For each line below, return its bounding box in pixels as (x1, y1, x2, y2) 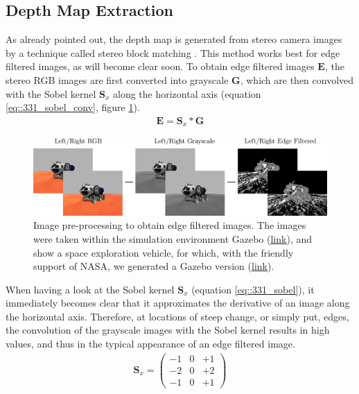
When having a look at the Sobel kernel (6, 282, 175, 296)
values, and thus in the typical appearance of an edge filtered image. (6, 336, 295, 351)
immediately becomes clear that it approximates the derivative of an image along (6, 295, 350, 310)
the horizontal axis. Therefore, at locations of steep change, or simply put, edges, (6, 309, 349, 323)
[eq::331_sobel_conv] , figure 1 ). (6, 100, 140, 114)
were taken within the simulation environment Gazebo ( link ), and (33, 231, 313, 246)
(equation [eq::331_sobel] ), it (191, 282, 315, 296)
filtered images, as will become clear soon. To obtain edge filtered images (6, 59, 315, 74)
